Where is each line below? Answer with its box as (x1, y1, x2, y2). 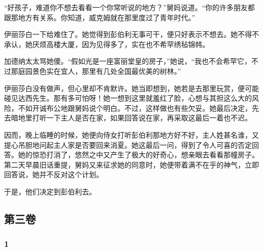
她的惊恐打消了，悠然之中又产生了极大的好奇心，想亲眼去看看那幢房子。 (18, 149, 259, 160)
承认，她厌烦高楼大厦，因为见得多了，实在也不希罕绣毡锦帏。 (4, 38, 209, 49)
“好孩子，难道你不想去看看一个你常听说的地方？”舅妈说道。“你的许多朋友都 (4, 2, 255, 12)
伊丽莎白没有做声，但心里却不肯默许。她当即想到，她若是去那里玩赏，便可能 (4, 82, 259, 93)
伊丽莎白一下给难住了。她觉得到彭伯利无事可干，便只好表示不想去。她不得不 (4, 29, 259, 39)
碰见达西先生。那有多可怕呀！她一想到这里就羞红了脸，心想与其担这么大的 (4, 93, 252, 103)
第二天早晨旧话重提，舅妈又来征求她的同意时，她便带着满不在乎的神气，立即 (4, 159, 259, 170)
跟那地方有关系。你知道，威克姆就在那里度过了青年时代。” (4, 12, 195, 22)
